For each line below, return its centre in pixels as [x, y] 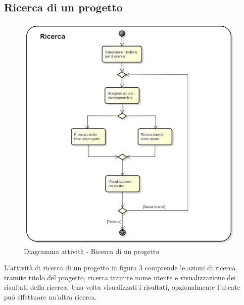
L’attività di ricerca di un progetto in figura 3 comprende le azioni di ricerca [120, 268]
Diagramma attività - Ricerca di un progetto [92, 251]
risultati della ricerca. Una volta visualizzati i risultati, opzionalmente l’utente [122, 287]
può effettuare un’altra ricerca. [50, 296]
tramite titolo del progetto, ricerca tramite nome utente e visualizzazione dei [120, 277]
